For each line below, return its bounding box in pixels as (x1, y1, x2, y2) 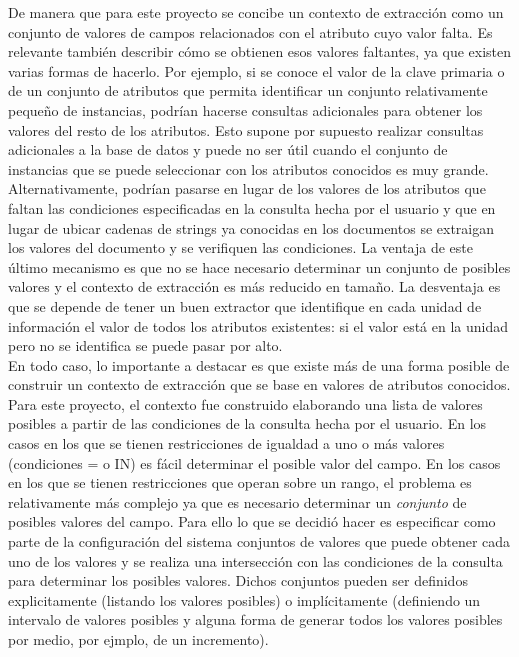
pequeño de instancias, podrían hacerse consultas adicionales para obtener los (8, 99, 483, 120)
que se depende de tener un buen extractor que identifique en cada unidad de (8, 295, 482, 316)
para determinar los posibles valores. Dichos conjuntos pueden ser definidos (8, 570, 468, 591)
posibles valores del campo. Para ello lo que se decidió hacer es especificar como (8, 511, 496, 532)
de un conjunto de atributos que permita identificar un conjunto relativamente (8, 80, 488, 101)
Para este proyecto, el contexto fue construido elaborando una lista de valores (8, 393, 483, 414)
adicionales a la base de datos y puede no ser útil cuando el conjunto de (8, 139, 448, 160)
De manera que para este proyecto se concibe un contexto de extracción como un (8, 2, 504, 22)
